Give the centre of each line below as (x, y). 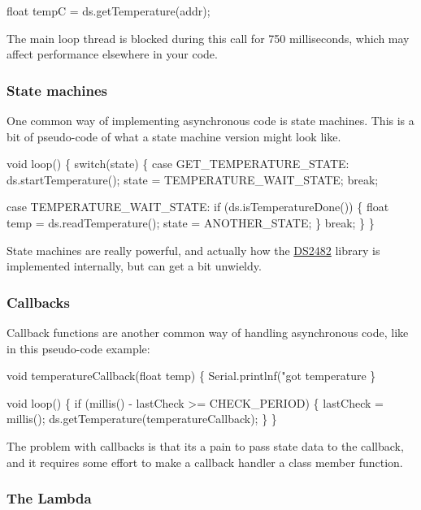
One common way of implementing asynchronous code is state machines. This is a (210, 120)
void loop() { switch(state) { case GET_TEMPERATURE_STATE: (178, 164)
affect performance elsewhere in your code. (112, 54)
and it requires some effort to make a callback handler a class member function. (205, 462)
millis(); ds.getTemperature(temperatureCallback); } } (142, 419)
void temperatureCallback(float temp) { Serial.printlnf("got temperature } (191, 376)
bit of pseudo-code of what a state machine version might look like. (174, 136)
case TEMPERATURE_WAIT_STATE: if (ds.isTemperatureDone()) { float (198, 207)
